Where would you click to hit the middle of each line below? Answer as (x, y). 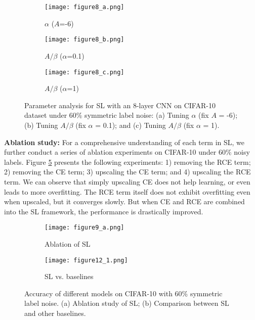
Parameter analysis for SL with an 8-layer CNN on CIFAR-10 (120, 105)
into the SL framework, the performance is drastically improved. (104, 211)
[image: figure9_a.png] (84, 228)
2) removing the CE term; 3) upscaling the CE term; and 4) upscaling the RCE (127, 172)
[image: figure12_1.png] (86, 260)
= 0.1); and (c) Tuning (131, 125)
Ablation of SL (68, 243)
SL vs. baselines (69, 276)
